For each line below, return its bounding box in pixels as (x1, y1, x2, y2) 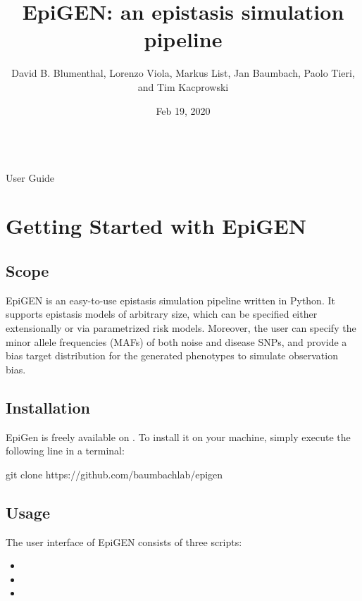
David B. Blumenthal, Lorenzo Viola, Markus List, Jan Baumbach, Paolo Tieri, (11, 66, 355, 80)
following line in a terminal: (6, 443, 125, 458)
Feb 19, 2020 (156, 103, 211, 118)
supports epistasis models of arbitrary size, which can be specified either (6, 306, 318, 321)
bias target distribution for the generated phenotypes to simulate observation (6, 348, 338, 363)
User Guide (6, 170, 55, 185)
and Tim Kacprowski (137, 79, 229, 94)
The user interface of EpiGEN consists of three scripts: (6, 534, 242, 549)
